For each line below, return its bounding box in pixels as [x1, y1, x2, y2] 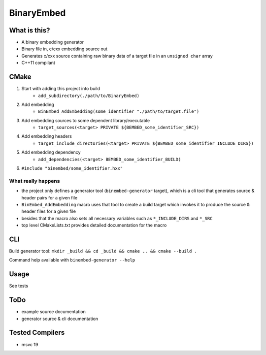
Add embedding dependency [21, 149, 81, 155]
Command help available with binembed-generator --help [9, 257, 135, 263]
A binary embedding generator [21, 39, 84, 45]
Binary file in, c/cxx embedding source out [21, 46, 108, 52]
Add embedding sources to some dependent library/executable [21, 117, 150, 123]
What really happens [9, 177, 60, 184]
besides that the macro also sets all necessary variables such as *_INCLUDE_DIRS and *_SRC [21, 215, 213, 221]
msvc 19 [21, 341, 38, 347]
